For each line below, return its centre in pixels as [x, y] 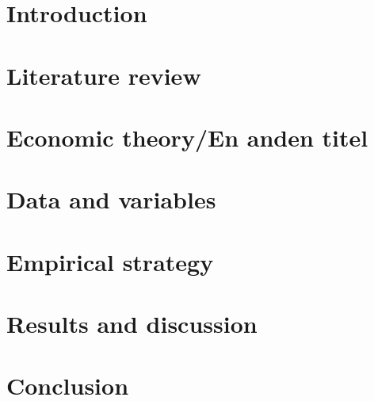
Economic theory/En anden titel [187, 137]
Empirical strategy [110, 261]
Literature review [104, 75]
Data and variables [111, 199]
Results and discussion [132, 324]
